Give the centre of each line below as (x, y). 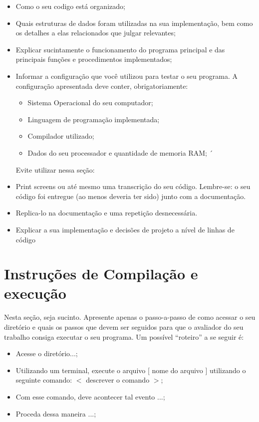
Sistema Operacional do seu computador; (90, 103)
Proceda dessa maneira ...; (56, 413)
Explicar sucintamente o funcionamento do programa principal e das (120, 49)
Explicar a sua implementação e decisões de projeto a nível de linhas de (125, 229)
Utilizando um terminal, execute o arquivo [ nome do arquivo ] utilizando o (131, 370)
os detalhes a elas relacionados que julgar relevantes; (96, 33)
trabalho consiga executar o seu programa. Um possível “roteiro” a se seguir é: (124, 336)
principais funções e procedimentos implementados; (94, 59)
